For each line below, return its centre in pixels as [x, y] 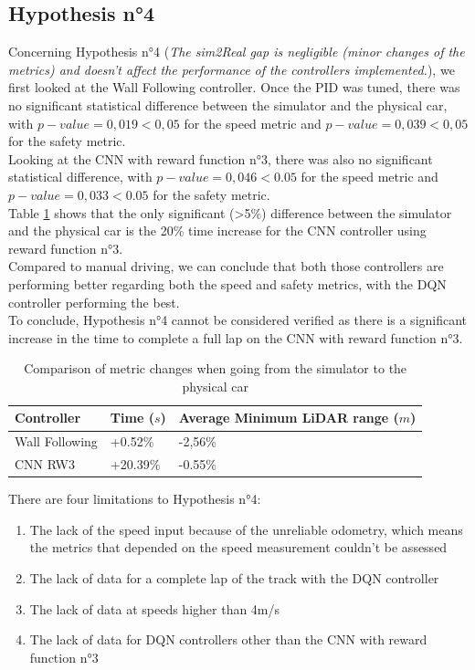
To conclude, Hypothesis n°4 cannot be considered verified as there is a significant [238, 320]
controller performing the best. [94, 302]
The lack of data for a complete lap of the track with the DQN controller [234, 578]
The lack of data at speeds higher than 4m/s [155, 608]
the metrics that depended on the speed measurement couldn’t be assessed [238, 547]
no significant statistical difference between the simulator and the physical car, [228, 105]
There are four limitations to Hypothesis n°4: [135, 499]
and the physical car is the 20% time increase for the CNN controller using [217, 230]
